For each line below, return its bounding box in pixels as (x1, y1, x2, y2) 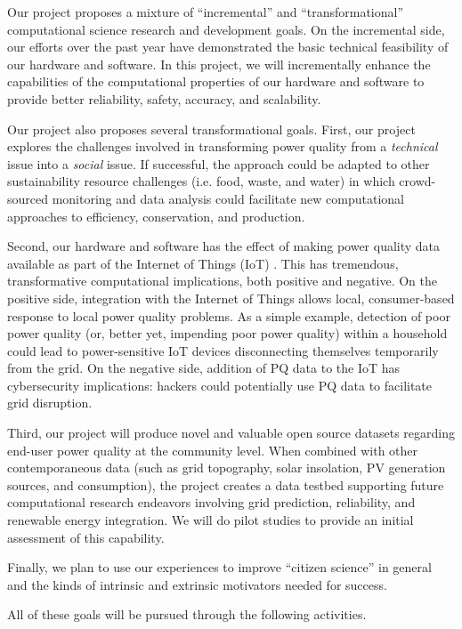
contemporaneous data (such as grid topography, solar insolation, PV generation (7, 458, 446, 477)
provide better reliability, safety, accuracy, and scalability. (7, 89, 321, 108)
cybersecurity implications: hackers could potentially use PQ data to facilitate (7, 375, 433, 394)
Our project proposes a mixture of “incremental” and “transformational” (7, 3, 404, 20)
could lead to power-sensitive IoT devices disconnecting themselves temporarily (7, 341, 439, 359)
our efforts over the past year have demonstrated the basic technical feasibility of (7, 37, 449, 56)
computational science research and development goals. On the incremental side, (7, 20, 445, 38)
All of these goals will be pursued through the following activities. (7, 605, 367, 624)
